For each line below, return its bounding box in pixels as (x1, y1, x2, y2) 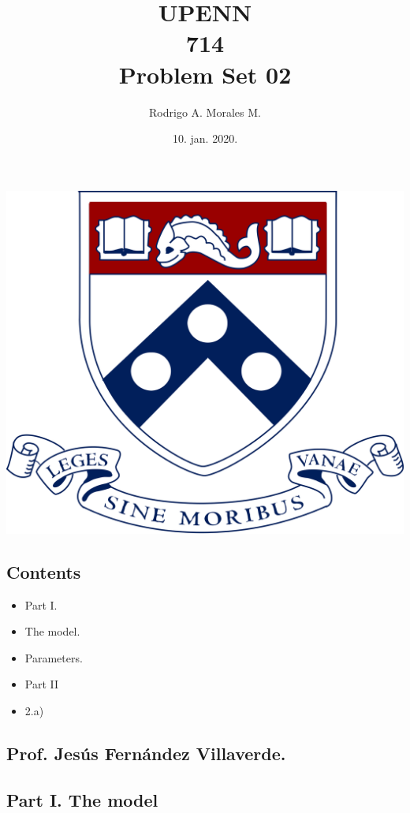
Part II (24, 676, 59, 692)
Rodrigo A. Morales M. (149, 103, 261, 120)
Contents (6, 559, 81, 584)
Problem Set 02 (118, 58, 292, 90)
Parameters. (24, 649, 83, 666)
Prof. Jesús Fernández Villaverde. (6, 740, 286, 765)
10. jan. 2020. (172, 130, 238, 147)
